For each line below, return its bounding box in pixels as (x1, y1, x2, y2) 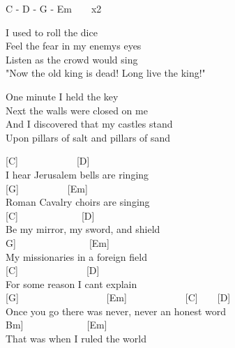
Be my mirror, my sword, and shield (6, 222, 160, 236)
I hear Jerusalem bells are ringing (6, 167, 149, 181)
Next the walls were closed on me (6, 103, 148, 117)
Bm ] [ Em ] (6, 317, 107, 332)
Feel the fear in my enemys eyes (6, 38, 142, 53)
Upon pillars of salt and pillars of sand (6, 130, 171, 144)
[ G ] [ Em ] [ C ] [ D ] (6, 290, 231, 305)
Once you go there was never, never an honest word (6, 303, 227, 318)
